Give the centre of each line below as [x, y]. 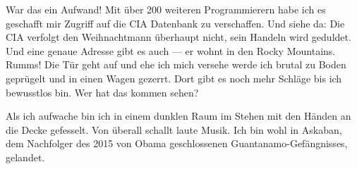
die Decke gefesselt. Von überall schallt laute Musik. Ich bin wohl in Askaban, [174, 129]
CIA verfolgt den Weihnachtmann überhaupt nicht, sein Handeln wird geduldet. [178, 37]
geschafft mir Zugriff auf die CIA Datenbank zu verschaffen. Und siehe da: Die [175, 23]
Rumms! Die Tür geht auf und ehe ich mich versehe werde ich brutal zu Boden [176, 64]
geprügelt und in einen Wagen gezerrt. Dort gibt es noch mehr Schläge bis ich [174, 78]
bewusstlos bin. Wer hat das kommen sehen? [102, 92]
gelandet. [25, 157]
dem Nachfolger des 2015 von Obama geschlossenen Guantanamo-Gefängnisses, [177, 143]
